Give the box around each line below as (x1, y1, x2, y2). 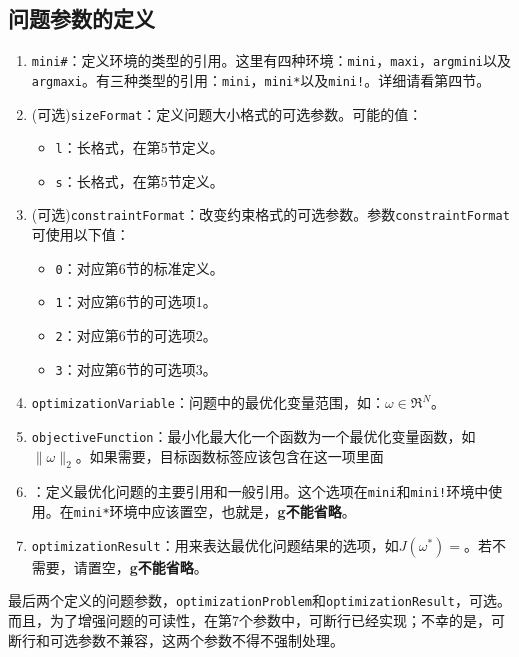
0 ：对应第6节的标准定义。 (55, 257, 224, 278)
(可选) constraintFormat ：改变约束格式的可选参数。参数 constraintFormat (31, 204, 510, 225)
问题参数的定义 (8, 3, 155, 34)
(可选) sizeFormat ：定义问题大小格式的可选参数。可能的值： (31, 103, 423, 124)
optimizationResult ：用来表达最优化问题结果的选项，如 (31, 534, 399, 555)
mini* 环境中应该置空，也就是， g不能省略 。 (73, 501, 356, 522)
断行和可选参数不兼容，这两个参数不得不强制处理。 (8, 629, 344, 650)
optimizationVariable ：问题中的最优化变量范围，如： (31, 392, 385, 413)
